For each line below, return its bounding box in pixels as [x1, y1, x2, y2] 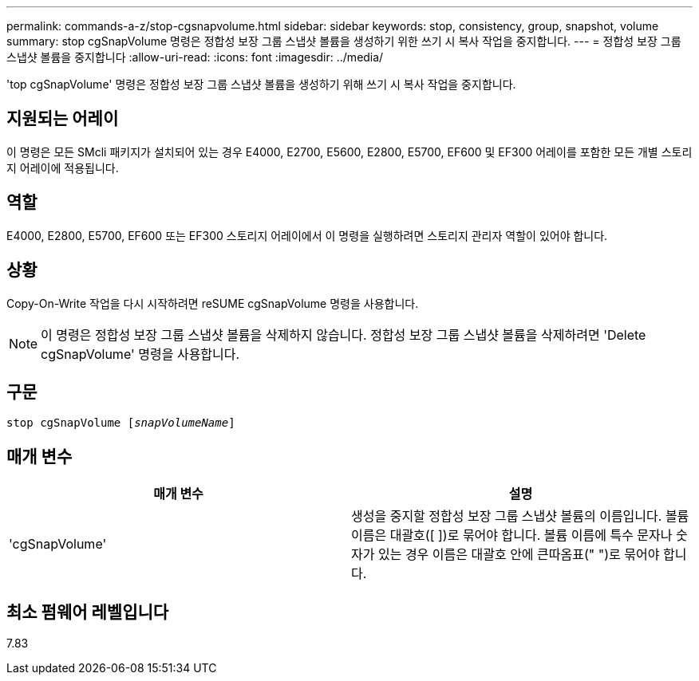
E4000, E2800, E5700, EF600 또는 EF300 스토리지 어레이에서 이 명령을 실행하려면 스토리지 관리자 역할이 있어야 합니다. [6, 228, 608, 242]
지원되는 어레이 [6, 108, 119, 129]
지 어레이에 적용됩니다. [6, 160, 119, 175]
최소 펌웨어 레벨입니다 [6, 601, 169, 622]
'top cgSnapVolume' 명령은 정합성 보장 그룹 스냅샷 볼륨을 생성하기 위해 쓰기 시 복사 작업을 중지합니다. [6, 77, 516, 91]
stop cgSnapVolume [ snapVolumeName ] [6, 416, 235, 430]
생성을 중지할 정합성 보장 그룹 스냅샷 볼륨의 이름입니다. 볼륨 [351, 508, 689, 525]
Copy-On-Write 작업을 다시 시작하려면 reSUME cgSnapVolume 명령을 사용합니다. [6, 296, 419, 310]
